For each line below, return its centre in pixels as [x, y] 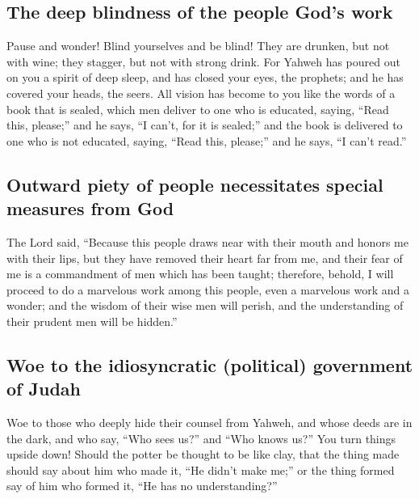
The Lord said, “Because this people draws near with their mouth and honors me [207, 241]
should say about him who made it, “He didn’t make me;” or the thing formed [201, 469]
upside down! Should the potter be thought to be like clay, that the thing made [203, 454]
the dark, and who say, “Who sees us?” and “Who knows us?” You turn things [201, 438]
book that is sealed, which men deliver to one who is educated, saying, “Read [198, 109]
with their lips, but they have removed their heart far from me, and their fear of [205, 258]
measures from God [90, 208]
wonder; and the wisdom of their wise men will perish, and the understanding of [205, 305]
